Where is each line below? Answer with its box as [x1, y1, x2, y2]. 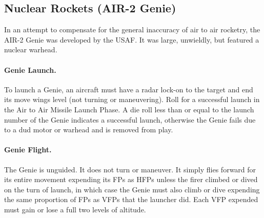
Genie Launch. [4, 64, 56, 75]
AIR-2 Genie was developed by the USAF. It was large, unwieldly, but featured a [4, 34, 259, 45]
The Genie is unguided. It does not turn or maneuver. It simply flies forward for [4, 164, 256, 174]
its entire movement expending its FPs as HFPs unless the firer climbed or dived [4, 174, 258, 185]
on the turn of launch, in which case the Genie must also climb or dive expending [4, 184, 260, 194]
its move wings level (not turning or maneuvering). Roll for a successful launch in [4, 94, 260, 105]
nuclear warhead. [4, 44, 57, 55]
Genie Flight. [4, 144, 52, 155]
